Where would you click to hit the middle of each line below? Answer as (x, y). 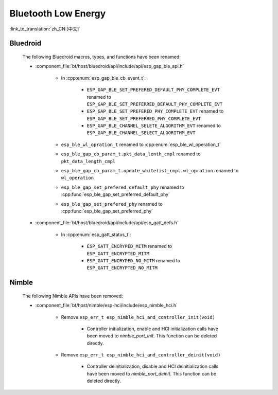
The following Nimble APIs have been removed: (73, 296)
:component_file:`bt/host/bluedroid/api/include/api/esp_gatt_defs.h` (107, 223)
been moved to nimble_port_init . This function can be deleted (152, 336)
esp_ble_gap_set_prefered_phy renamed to (112, 204)
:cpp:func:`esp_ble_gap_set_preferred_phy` (107, 211)
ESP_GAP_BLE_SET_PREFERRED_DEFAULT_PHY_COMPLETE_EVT (155, 104)
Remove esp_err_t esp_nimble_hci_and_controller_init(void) (138, 317)
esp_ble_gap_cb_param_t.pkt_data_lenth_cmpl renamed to (131, 154)
